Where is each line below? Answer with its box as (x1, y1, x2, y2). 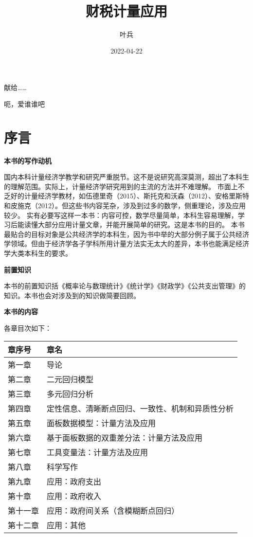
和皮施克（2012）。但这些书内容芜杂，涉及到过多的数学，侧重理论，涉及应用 (4, 200, 246, 210)
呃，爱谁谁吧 (4, 98, 45, 108)
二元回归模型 (47, 373, 94, 385)
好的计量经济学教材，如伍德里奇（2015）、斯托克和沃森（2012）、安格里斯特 (10, 191, 249, 201)
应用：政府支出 (47, 475, 102, 487)
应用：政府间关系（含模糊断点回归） (47, 504, 180, 516)
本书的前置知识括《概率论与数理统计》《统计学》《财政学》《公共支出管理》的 (4, 281, 246, 291)
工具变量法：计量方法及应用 (47, 446, 148, 458)
